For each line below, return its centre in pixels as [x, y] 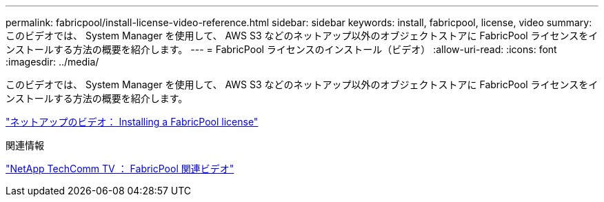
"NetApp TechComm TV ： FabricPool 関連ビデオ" [120, 169]
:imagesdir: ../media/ [52, 62]
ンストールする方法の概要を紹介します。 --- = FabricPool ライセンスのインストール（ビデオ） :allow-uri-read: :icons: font [281, 49]
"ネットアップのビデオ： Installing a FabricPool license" [132, 122]
